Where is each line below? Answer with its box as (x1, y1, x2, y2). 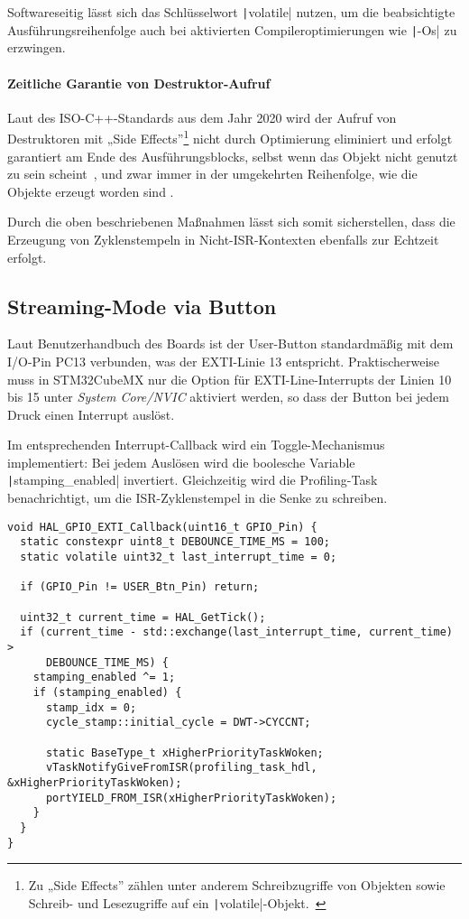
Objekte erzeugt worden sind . (7, 181, 174, 200)
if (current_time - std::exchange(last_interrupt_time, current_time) (20, 626, 453, 639)
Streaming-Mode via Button (7, 292, 277, 320)
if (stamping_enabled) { (32, 685, 182, 699)
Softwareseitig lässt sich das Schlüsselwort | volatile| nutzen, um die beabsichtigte (7, 3, 455, 21)
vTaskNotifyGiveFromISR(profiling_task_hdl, (45, 761, 317, 775)
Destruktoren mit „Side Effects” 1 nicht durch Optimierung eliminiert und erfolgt (7, 126, 453, 147)
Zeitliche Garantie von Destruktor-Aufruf (7, 73, 271, 92)
